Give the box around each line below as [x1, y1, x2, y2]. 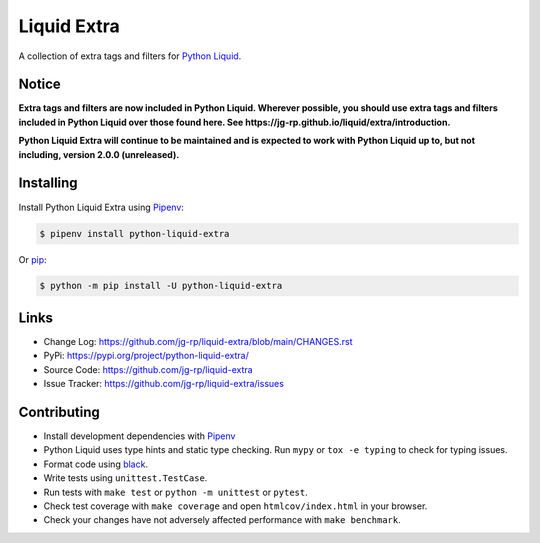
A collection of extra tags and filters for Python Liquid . [18, 50, 242, 62]
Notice [18, 76, 62, 93]
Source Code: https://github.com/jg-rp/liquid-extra [43, 363, 254, 375]
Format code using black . [43, 458, 149, 470]
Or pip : [18, 253, 47, 265]
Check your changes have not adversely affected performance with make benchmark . [43, 514, 402, 526]
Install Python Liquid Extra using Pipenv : [18, 201, 185, 213]
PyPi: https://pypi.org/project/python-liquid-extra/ [43, 350, 250, 362]
